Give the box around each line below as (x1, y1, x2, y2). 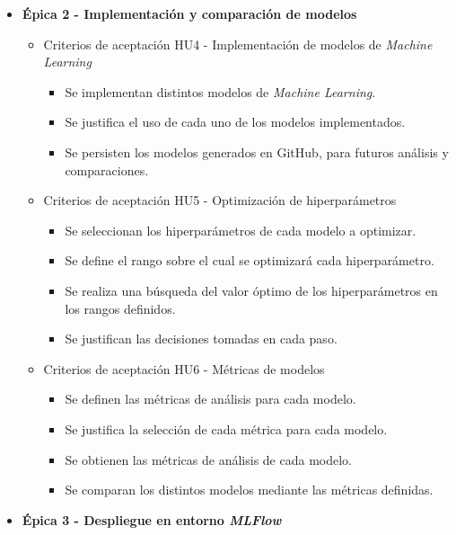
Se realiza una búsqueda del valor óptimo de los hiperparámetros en (65, 281, 438, 299)
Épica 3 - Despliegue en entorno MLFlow (22, 510, 282, 529)
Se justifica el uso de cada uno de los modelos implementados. (65, 112, 406, 131)
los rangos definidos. (65, 299, 176, 317)
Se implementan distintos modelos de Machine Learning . (65, 82, 376, 101)
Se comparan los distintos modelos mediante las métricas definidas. (65, 480, 434, 499)
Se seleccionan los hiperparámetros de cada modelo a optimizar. (65, 220, 417, 239)
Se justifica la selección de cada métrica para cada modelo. (65, 419, 388, 438)
